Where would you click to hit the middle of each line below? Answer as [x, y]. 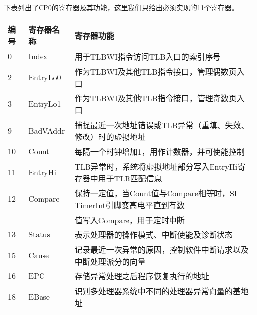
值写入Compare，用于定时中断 [129, 220]
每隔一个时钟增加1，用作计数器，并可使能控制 [159, 151]
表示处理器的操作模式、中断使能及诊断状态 [153, 234]
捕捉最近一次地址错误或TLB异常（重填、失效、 [162, 125]
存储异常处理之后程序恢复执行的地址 [142, 276]
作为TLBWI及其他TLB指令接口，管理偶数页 [155, 71]
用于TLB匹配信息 [130, 178]
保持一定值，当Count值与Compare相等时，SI [156, 193]
